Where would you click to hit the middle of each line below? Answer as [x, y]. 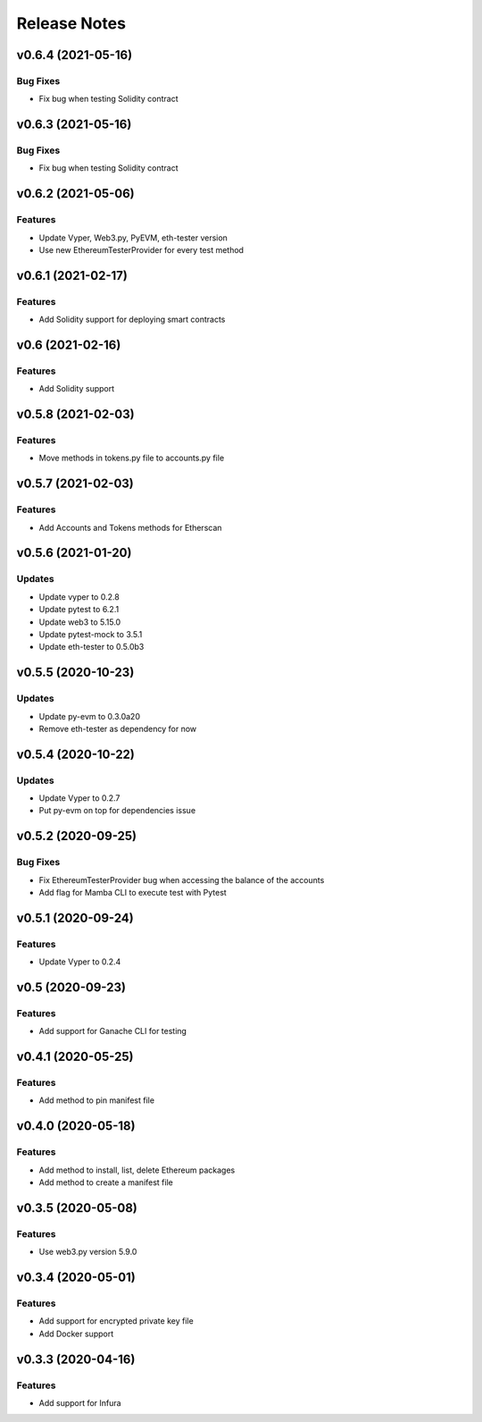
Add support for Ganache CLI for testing [113, 1031]
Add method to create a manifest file [106, 1182]
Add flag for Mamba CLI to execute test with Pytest [133, 892]
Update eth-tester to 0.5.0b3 [91, 647]
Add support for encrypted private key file [116, 1321]
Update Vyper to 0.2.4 [80, 962]
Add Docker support [76, 1334]
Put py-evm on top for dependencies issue [117, 811]
